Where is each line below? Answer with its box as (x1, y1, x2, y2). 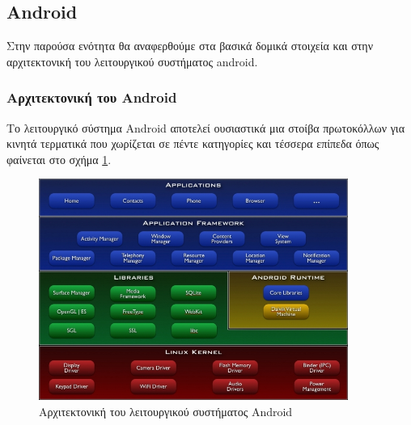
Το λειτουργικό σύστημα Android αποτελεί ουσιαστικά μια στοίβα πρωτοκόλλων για (6, 119, 405, 136)
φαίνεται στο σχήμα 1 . (6, 150, 112, 167)
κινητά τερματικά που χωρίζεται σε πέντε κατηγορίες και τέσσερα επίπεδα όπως (6, 135, 379, 152)
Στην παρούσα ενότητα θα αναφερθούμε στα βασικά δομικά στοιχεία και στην (6, 37, 374, 54)
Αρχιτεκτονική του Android (6, 87, 177, 107)
